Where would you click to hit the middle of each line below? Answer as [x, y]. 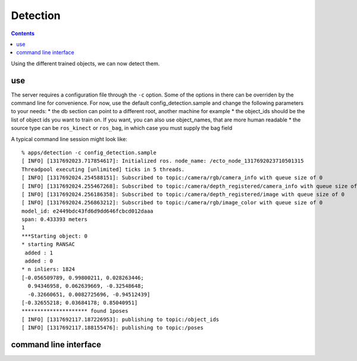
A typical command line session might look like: [69, 139]
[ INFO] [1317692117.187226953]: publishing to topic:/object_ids [120, 319]
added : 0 [39, 261]
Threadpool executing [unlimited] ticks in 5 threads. [103, 169]
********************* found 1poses [75, 311]
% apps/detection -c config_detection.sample [89, 153]
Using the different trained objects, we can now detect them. [85, 63]
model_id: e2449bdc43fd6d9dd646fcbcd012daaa [88, 211]
